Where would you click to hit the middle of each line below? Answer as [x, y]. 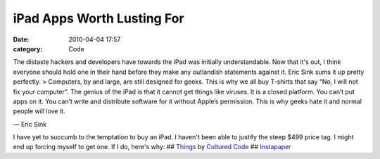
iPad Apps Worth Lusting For [99, 18]
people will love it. [39, 111]
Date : [21, 39]
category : [28, 49]
